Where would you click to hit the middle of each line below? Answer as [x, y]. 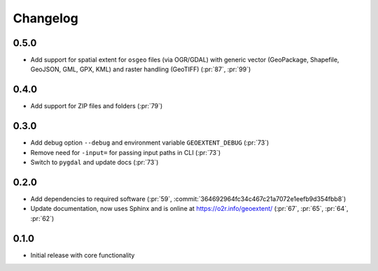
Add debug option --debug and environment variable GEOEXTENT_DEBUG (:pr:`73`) [150, 142]
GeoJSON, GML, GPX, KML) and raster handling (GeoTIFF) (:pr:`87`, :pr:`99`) [141, 69]
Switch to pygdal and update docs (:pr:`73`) [94, 162]
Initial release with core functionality [83, 255]
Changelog [45, 18]
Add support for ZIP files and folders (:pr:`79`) [97, 106]
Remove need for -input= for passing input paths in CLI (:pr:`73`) [126, 152]
